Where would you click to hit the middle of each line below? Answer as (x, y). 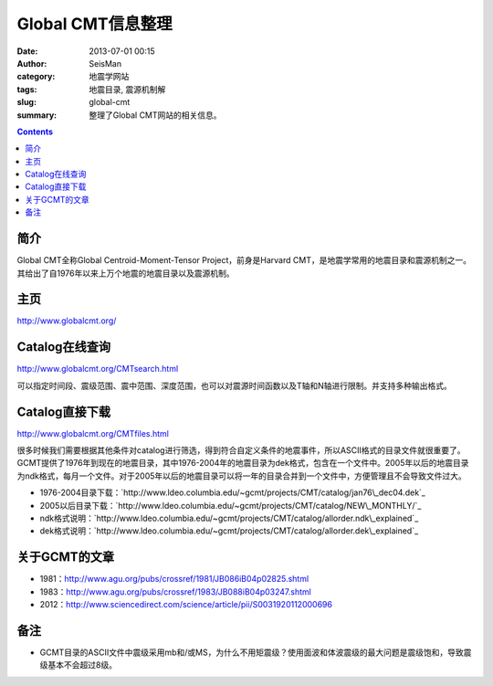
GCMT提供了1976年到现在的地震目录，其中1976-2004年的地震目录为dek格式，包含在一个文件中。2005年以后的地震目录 (243, 463)
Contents (35, 132)
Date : (27, 51)
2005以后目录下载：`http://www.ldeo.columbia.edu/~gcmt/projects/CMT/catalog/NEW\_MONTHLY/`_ (231, 505)
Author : (32, 63)
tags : (27, 89)
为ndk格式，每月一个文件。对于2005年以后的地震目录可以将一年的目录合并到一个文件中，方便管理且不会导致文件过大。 (242, 476)
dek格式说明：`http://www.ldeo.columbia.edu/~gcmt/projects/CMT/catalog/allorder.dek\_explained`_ (229, 531)
